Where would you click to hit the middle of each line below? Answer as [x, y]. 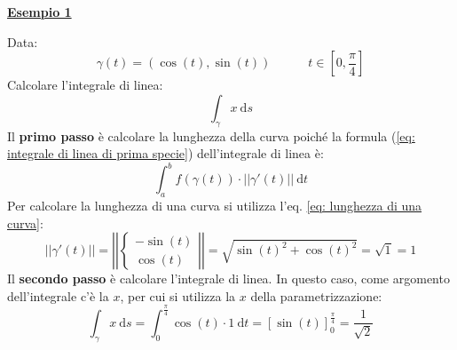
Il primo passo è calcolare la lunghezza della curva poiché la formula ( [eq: [211, 135]
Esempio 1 [39, 12]
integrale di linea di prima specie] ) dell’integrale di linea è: [165, 153]
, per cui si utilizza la [178, 295]
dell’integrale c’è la [58, 295]
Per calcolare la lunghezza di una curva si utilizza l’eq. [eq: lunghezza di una [215, 206]
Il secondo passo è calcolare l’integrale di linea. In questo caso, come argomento [228, 278]
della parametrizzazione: [316, 295]
